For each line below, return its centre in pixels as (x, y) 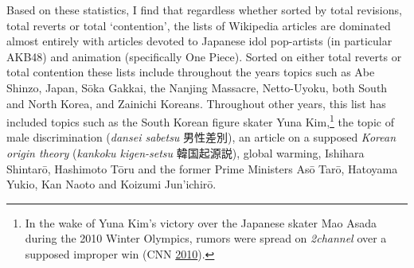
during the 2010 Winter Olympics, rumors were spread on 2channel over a (206, 238)
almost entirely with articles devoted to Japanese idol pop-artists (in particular (199, 41)
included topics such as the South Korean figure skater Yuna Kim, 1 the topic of (200, 120)
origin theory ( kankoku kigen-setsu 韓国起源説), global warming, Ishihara (186, 153)
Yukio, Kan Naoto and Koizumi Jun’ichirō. (111, 184)
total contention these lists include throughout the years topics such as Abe (191, 72)
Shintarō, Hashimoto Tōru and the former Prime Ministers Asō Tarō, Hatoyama (202, 168)
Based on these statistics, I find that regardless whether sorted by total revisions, (204, 10)
